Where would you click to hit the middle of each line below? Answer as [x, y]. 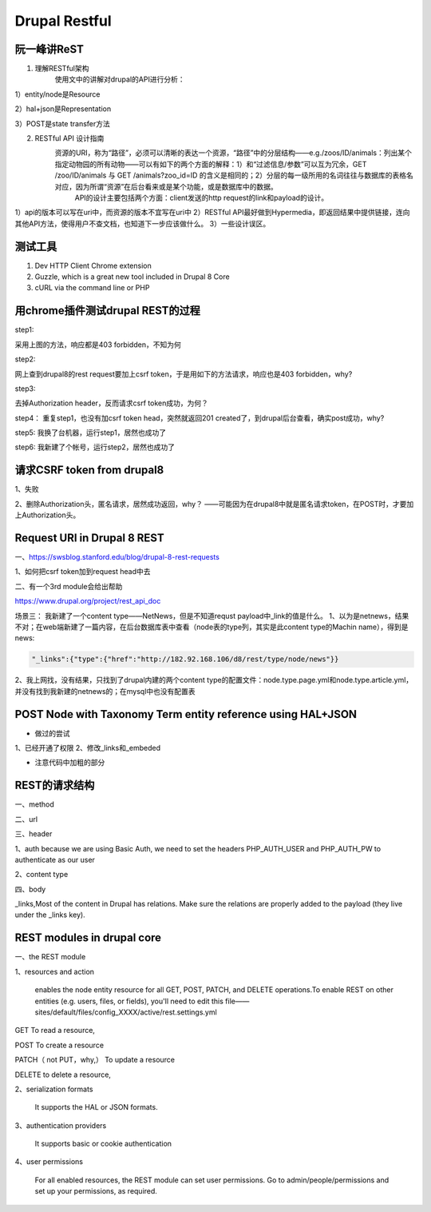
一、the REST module [50, 957]
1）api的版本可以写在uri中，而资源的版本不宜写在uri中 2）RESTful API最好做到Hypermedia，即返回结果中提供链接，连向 [212, 213]
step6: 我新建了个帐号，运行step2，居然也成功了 [95, 447]
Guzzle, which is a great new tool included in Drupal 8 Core [132, 277]
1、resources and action [55, 971]
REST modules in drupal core [88, 938]
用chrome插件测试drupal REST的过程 [108, 311]
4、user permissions [49, 1162]
